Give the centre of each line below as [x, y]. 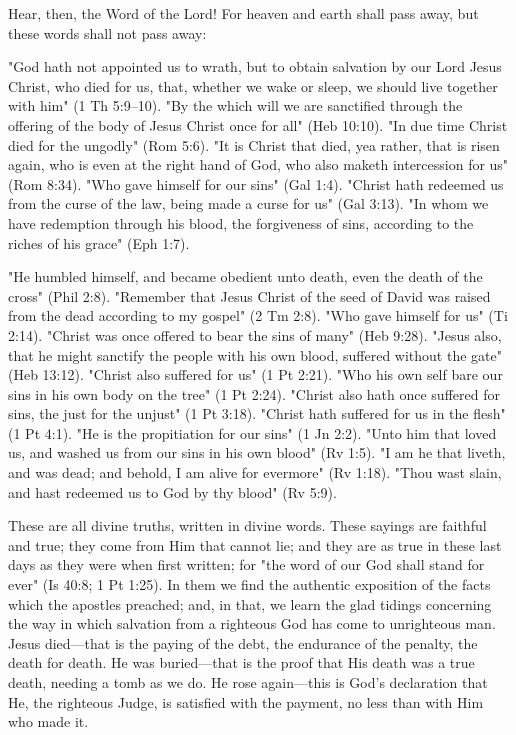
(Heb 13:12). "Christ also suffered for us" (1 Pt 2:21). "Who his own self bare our [255, 374]
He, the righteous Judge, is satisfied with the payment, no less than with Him [246, 701]
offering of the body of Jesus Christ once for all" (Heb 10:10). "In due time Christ [258, 124]
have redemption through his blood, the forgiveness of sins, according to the [241, 222]
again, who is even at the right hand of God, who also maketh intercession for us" [258, 164]
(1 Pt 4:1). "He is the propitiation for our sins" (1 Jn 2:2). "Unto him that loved [252, 432]
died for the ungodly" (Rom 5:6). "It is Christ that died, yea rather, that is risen [254, 144]
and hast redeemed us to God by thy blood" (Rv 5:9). [172, 491]
